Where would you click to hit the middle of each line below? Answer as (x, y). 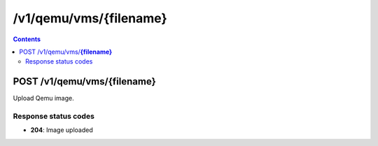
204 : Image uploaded (62, 130)
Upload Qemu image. (43, 98)
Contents (27, 39)
